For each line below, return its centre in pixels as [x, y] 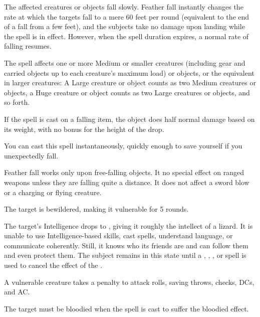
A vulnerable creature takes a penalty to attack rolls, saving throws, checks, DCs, [129, 282]
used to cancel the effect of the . [53, 265]
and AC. [17, 292]
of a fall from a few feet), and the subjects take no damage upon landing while [124, 26]
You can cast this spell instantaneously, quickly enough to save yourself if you [123, 146]
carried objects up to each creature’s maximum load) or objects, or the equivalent [129, 72]
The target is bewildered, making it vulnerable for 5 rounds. [96, 209]
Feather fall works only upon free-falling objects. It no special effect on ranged [124, 172]
